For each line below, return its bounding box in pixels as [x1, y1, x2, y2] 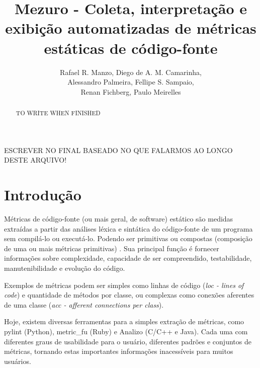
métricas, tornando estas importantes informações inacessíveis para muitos [4, 346, 233, 356]
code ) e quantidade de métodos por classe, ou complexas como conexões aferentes [4, 289, 254, 300]
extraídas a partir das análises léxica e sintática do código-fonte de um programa [4, 223, 253, 234]
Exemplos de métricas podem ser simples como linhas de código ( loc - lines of [4, 279, 244, 290]
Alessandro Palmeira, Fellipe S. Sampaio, [67, 77, 194, 87]
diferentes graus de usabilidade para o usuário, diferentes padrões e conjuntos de [4, 336, 251, 346]
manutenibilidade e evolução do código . [4, 263, 125, 273]
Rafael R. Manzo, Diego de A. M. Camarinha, [60, 66, 202, 77]
